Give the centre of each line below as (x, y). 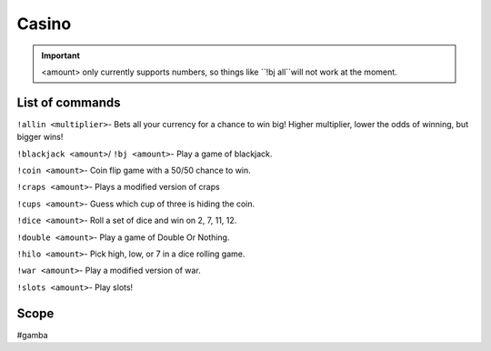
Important (61, 55)
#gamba (33, 335)
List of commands (69, 102)
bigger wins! (40, 137)
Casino (44, 24)
